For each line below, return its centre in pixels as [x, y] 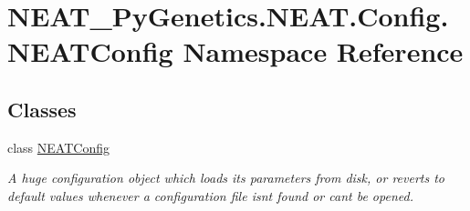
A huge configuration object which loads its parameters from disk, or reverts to [226, 178]
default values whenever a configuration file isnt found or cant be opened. [210, 195]
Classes [42, 109]
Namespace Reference [323, 51]
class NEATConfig [58, 147]
